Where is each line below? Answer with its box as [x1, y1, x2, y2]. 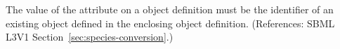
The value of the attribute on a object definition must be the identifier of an [6, 2, 334, 16]
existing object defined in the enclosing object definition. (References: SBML [6, 15, 335, 30]
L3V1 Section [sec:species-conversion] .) [6, 29, 174, 44]
